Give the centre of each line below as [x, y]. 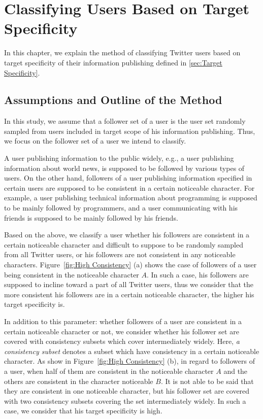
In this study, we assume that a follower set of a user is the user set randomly [125, 121]
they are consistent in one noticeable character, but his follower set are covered [127, 391]
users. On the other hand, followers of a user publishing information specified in [128, 178]
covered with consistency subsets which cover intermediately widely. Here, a [122, 341]
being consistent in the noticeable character [72, 274]
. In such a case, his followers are [198, 274]
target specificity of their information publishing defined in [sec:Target [113, 62]
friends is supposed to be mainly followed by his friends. [91, 217]
